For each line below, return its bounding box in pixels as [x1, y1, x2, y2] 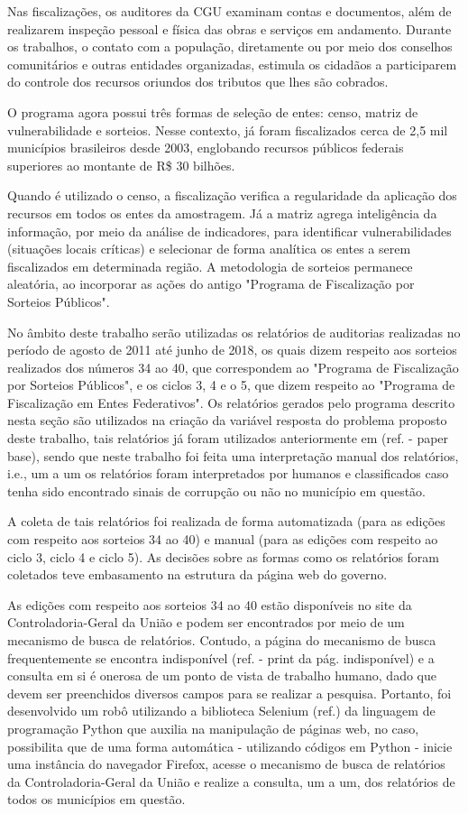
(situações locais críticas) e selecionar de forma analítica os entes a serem [7, 239, 411, 258]
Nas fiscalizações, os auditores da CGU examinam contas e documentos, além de [7, 2, 452, 20]
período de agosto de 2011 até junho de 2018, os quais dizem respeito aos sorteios [7, 340, 457, 359]
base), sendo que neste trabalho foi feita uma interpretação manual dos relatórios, [7, 446, 459, 465]
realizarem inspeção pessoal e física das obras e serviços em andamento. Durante [7, 19, 452, 38]
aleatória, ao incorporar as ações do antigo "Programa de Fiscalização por [7, 274, 415, 293]
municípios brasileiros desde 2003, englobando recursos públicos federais [7, 138, 404, 157]
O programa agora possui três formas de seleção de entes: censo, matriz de [7, 102, 418, 121]
